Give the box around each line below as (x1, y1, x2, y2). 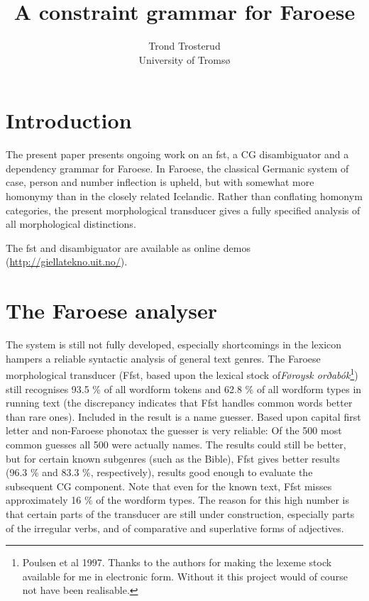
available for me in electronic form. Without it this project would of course (22, 568, 348, 583)
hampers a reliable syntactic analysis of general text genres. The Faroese (6, 351, 321, 365)
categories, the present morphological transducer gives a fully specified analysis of (6, 202, 360, 217)
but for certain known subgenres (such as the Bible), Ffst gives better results (6, 451, 340, 465)
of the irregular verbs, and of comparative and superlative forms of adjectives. (6, 520, 344, 535)
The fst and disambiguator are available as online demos (6, 240, 250, 255)
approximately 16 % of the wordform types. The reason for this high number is (6, 492, 349, 507)
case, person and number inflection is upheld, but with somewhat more (6, 175, 314, 189)
